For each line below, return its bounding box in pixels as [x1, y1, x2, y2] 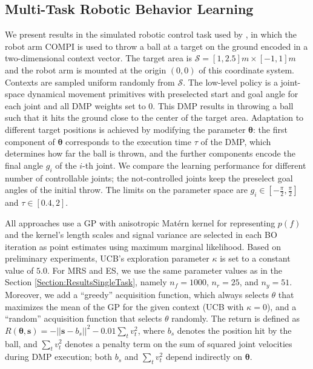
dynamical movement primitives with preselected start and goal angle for [27, 87, 298, 100]
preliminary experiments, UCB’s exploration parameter [5, 252, 209, 265]
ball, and [5, 337, 38, 350]
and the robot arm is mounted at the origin [5, 63, 166, 76]
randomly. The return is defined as [171, 312, 300, 325]
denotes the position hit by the [177, 323, 292, 336]
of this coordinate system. [199, 63, 295, 76]
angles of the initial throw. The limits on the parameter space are [5, 183, 248, 196]
